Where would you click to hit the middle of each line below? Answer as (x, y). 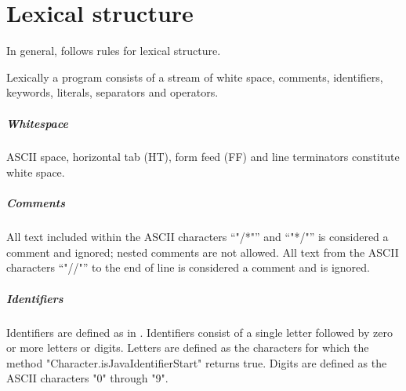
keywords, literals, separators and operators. (112, 92)
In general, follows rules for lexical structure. (114, 51)
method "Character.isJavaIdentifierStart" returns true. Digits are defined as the (197, 362)
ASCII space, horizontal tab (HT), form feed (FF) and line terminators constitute (203, 157)
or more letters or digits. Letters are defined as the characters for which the (188, 347)
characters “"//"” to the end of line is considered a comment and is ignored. (188, 267)
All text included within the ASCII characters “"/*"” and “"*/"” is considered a (198, 237)
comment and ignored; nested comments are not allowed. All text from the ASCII (203, 252)
